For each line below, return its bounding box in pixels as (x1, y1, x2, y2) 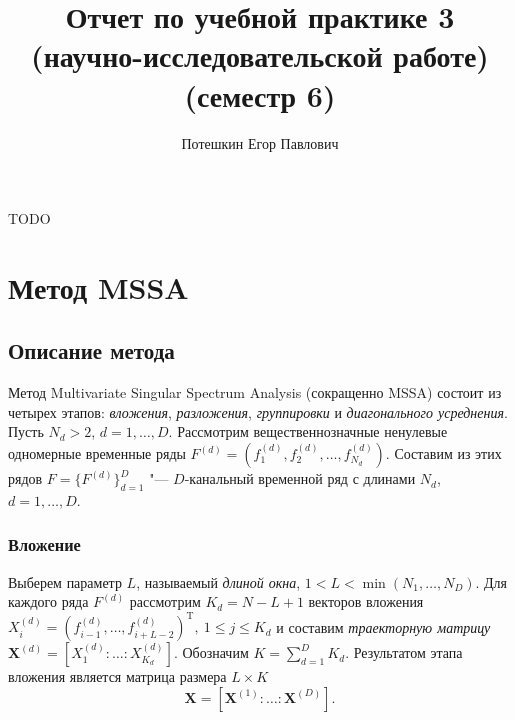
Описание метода (8, 335, 175, 366)
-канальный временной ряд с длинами (184, 468, 416, 489)
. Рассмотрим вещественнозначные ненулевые (168, 421, 448, 442)
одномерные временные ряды (8, 443, 186, 464)
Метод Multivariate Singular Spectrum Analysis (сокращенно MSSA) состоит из (8, 382, 502, 403)
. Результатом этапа (345, 642, 463, 663)
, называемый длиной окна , (136, 571, 301, 592)
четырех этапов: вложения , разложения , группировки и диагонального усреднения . (8, 401, 508, 422)
